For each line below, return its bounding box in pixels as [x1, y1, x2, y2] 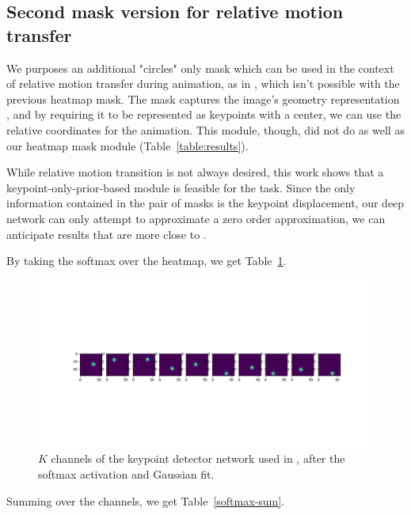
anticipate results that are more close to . [6, 225, 207, 242]
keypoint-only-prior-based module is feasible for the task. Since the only [6, 179, 356, 195]
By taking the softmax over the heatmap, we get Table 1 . [6, 252, 287, 269]
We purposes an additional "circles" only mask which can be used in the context [6, 59, 394, 76]
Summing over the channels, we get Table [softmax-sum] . [6, 492, 285, 509]
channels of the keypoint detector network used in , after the [51, 450, 345, 467]
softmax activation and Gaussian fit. [38, 465, 215, 482]
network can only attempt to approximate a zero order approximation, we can [6, 210, 386, 226]
